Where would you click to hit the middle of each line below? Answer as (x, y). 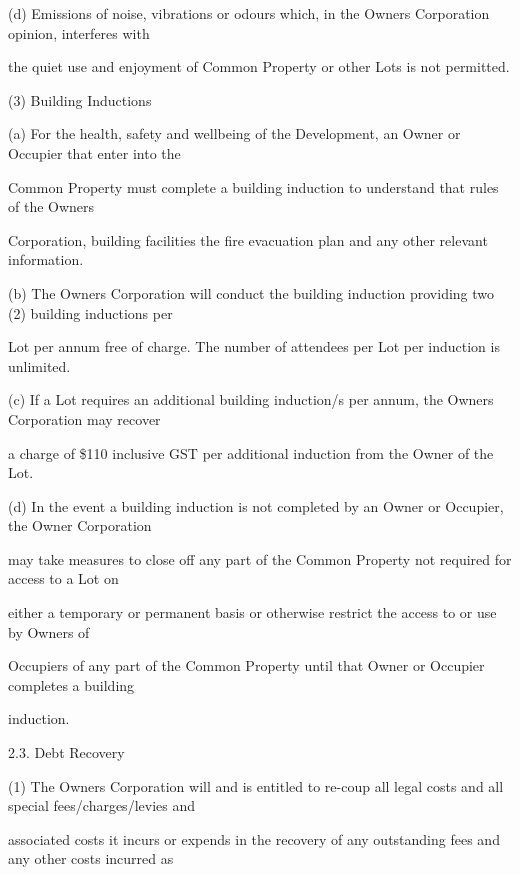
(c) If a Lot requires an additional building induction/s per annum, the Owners (251, 399)
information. (46, 259)
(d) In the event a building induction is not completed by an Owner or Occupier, (256, 505)
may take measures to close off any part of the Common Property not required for (260, 558)
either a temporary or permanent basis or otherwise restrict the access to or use (252, 612)
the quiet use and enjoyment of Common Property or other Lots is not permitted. (259, 66)
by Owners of (49, 631)
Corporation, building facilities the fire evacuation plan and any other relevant (248, 239)
